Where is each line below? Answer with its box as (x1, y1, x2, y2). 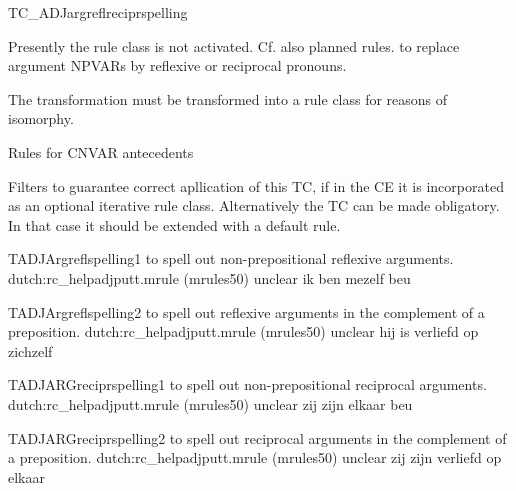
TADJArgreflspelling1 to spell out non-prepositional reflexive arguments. (8, 248, 454, 269)
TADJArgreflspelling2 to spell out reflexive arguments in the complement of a (8, 301, 485, 322)
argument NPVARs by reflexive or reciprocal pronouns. (8, 55, 347, 76)
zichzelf (8, 340, 53, 361)
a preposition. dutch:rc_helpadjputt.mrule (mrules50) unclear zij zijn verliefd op (8, 447, 502, 468)
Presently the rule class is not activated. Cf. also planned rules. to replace (8, 35, 460, 56)
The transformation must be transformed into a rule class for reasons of (8, 88, 448, 109)
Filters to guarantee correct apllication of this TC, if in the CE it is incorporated (8, 175, 504, 196)
